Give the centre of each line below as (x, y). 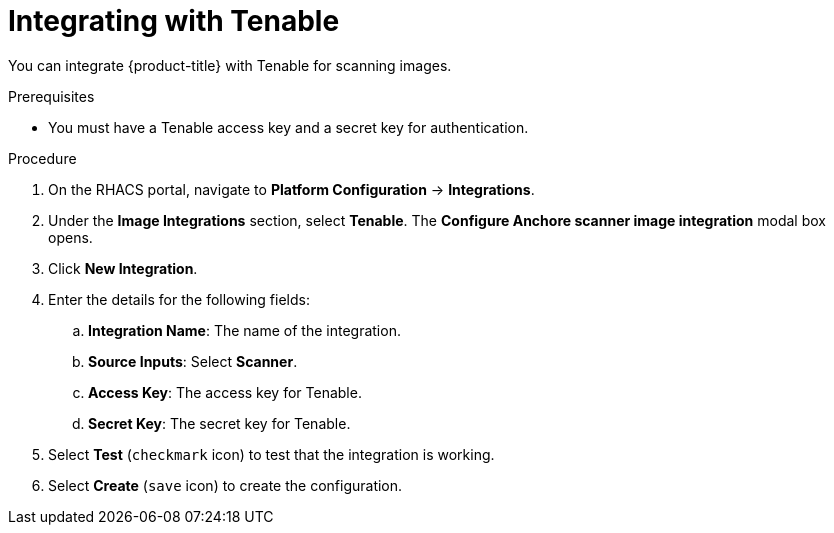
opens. (70, 237)
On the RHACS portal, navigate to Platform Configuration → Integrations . (291, 189)
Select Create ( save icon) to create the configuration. (225, 485)
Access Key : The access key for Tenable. (225, 392)
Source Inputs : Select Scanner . (193, 361)
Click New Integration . (123, 268)
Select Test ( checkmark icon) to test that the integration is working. (271, 454)
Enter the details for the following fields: (179, 299)
